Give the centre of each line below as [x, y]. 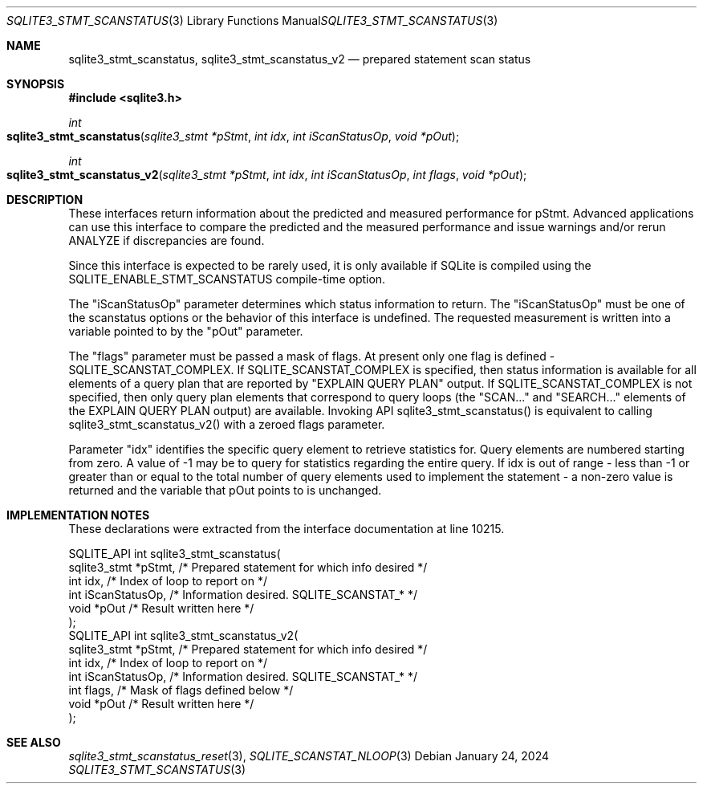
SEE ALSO [34, 742]
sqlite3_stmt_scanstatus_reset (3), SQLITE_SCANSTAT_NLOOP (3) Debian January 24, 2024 [309, 756]
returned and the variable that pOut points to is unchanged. [225, 490]
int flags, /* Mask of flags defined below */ [181, 690]
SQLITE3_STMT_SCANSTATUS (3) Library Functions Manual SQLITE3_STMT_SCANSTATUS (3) [252, 20]
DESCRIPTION [45, 200]
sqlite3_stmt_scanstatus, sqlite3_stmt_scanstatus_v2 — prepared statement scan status [300, 59]
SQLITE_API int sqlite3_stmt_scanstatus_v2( [183, 635]
